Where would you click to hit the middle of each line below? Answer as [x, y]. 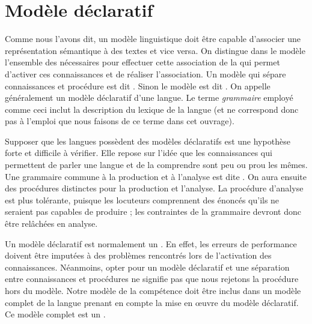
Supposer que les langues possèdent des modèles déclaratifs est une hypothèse [148, 141]
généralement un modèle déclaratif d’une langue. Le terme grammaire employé [149, 97]
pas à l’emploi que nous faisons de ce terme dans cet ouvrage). [120, 121]
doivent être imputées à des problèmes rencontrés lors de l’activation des [138, 255]
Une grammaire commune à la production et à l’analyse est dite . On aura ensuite [156, 176]
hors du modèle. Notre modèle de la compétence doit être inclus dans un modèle [153, 290]
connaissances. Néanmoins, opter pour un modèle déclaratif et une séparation [147, 267]
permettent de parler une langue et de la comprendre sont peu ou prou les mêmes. [156, 165]
